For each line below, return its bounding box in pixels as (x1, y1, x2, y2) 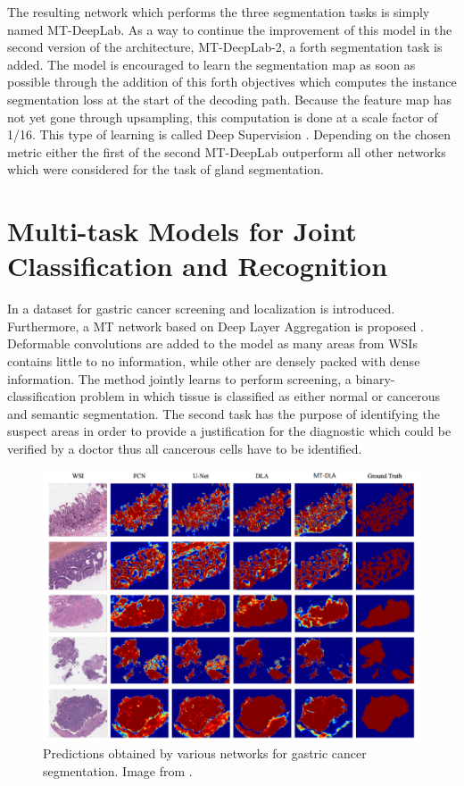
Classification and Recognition (7, 247, 388, 284)
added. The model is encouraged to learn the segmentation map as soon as (7, 54, 416, 73)
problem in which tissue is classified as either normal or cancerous (79, 387, 441, 406)
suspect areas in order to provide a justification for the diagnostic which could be (7, 422, 452, 440)
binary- (355, 369, 395, 388)
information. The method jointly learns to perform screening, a (7, 369, 352, 388)
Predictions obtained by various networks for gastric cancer (43, 744, 367, 763)
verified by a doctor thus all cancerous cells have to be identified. (7, 439, 362, 457)
